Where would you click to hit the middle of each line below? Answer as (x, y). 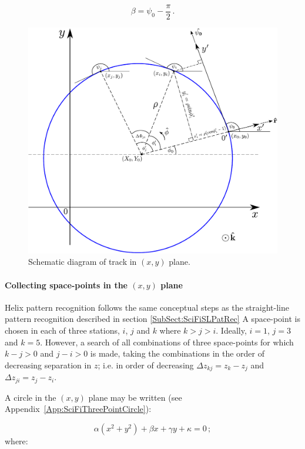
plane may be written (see (135, 397)
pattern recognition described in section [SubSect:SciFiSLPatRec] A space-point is (152, 319)
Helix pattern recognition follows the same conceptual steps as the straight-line (147, 307)
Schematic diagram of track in (83, 262)
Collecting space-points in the (66, 285)
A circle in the (31, 397)
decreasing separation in (48, 365)
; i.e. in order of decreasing (146, 365)
